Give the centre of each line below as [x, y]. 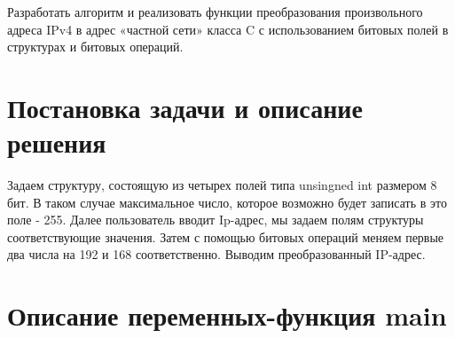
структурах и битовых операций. [95, 47]
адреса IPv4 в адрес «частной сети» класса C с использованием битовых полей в [228, 29]
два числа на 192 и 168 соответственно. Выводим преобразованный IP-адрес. [216, 254]
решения [57, 142]
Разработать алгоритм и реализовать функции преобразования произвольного [215, 12]
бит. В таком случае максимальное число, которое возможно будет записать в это [227, 202]
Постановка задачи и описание [185, 107]
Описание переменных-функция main [227, 315]
